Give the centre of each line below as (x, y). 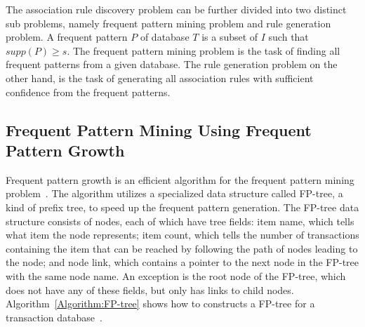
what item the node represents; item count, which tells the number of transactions (182, 235)
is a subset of (230, 37)
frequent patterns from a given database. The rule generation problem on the (172, 64)
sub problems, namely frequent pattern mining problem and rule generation (168, 23)
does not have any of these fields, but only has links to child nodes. (150, 289)
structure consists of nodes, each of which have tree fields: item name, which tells (180, 221)
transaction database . (54, 317)
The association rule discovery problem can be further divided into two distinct (176, 9)
